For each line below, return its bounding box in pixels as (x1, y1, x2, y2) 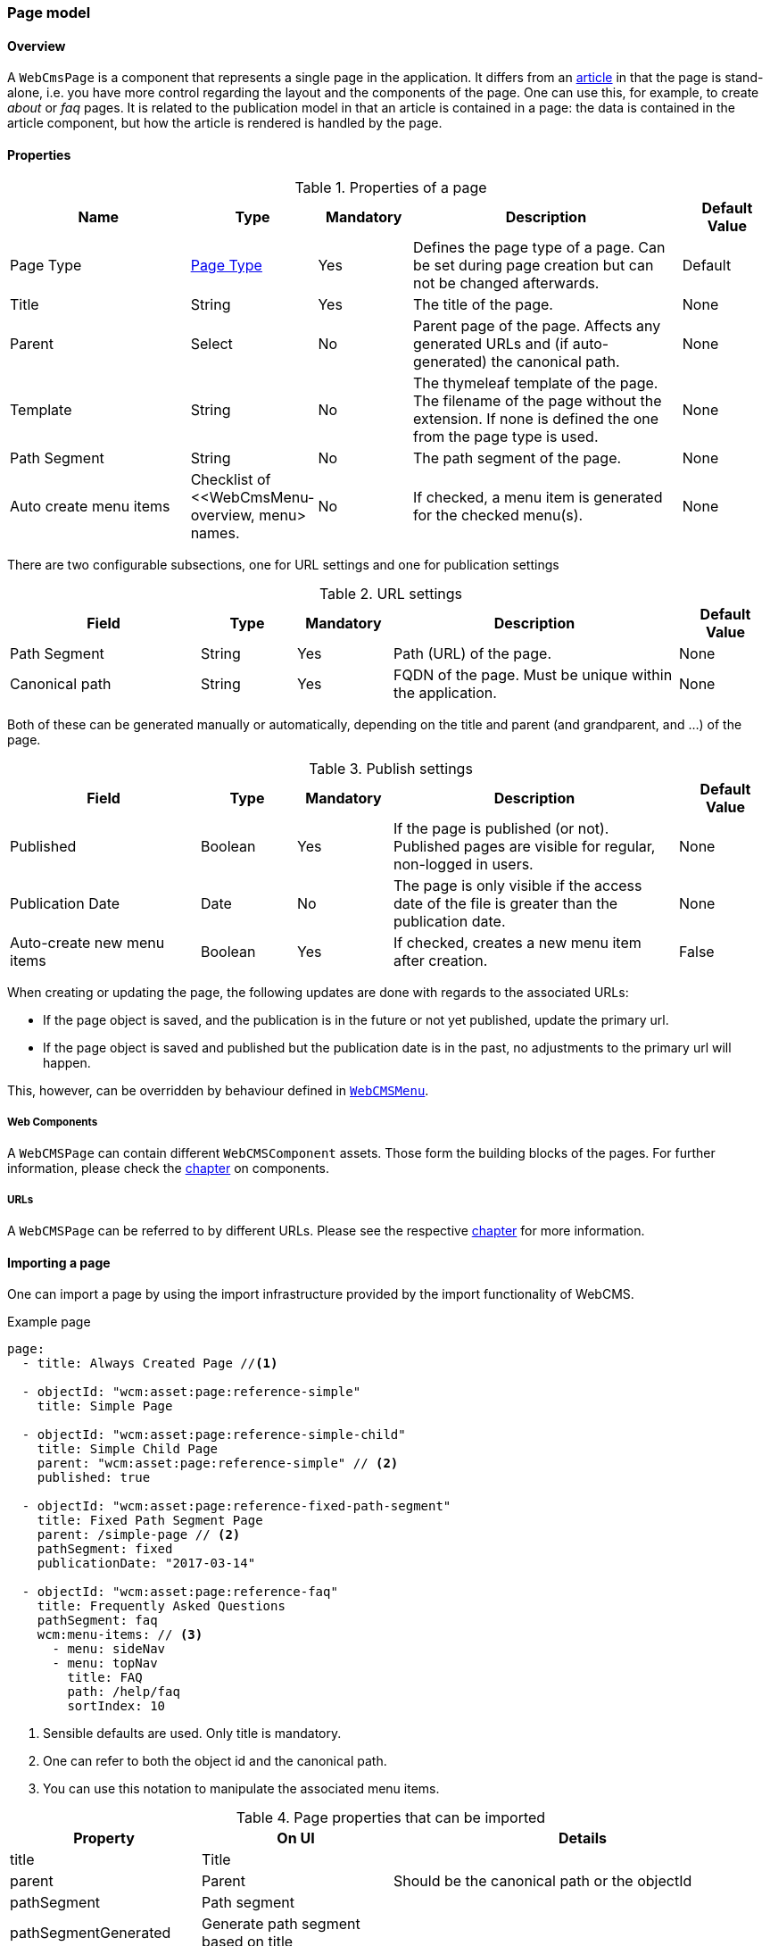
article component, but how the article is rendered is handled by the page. (7, 115, 443, 131)
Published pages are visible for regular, (393, 837, 656, 856)
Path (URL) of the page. (393, 645, 552, 663)
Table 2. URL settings (319, 585, 463, 603)
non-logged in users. (393, 855, 534, 874)
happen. (43, 1055, 91, 1071)
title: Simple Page (37, 1399, 173, 1414)
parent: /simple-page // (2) (37, 1527, 241, 1543)
